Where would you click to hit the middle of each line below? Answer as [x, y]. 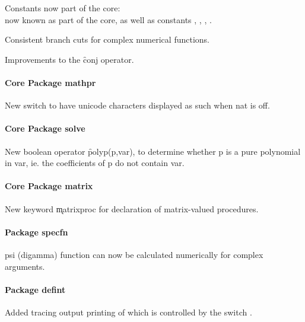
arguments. [25, 266]
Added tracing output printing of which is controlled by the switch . [128, 312]
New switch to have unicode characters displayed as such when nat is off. [137, 105]
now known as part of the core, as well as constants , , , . [108, 19]
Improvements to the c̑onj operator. [69, 59]
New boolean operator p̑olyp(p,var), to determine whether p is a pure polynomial [153, 151]
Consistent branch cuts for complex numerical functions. [107, 39]
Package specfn [36, 232]
